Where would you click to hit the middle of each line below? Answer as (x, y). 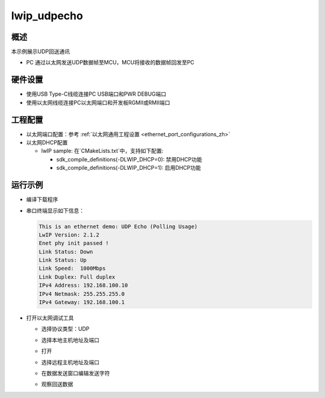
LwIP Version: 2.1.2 (69, 235)
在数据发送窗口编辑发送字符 (76, 373)
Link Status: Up (63, 260)
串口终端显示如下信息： (55, 210)
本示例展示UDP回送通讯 (41, 52)
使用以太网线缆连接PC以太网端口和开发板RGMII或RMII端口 (98, 102)
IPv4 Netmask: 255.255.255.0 (82, 294)
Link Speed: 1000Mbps (72, 269)
